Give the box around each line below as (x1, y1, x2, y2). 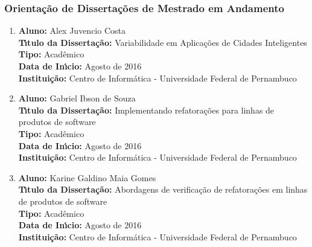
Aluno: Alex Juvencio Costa (18, 24, 126, 37)
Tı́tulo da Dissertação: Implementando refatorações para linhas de (18, 103, 275, 116)
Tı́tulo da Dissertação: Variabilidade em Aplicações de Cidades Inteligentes (18, 36, 307, 48)
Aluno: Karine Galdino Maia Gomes (18, 171, 156, 184)
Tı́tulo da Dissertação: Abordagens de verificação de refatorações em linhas (18, 183, 308, 196)
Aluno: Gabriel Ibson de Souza (18, 92, 136, 104)
